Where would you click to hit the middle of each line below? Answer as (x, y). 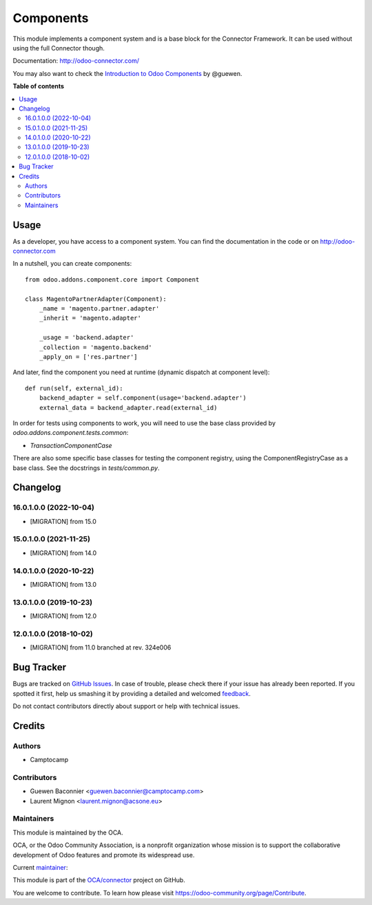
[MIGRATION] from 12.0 (63, 616)
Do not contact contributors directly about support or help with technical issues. (126, 706)
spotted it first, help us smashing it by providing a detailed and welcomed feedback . (132, 693)
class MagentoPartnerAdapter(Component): (96, 299)
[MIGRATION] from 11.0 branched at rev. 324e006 (101, 648)
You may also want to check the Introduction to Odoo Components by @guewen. (127, 73)
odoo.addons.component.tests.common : (71, 433)
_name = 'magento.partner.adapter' (99, 309)
